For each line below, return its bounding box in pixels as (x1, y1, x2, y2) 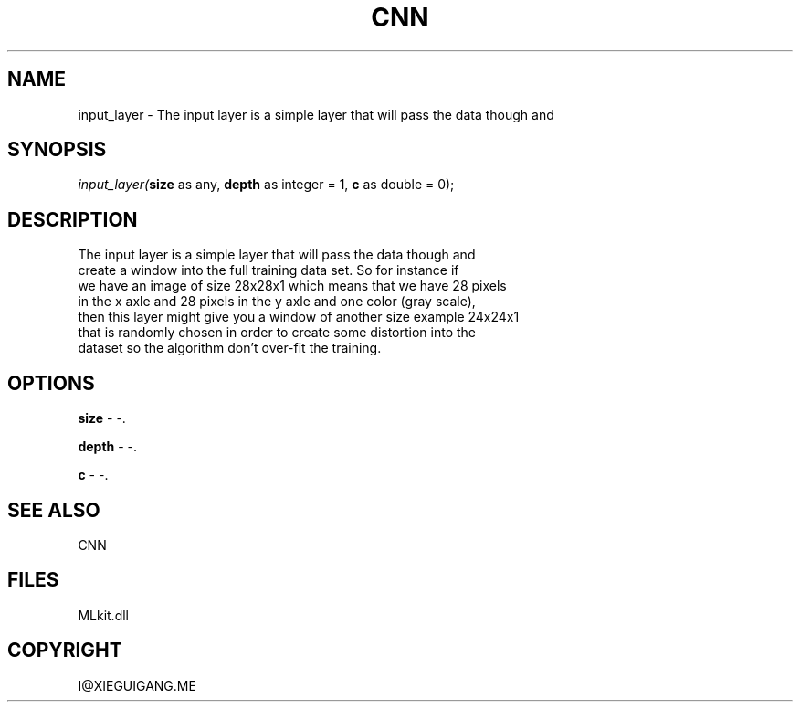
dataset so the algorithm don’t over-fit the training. (78, 340, 382, 356)
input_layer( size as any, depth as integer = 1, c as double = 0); (78, 176, 455, 193)
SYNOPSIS (7, 138, 107, 162)
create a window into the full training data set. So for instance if (78, 262, 459, 279)
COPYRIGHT (7, 639, 122, 662)
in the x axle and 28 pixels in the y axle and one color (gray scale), (78, 293, 476, 310)
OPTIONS (7, 371, 95, 395)
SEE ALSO (7, 498, 100, 522)
